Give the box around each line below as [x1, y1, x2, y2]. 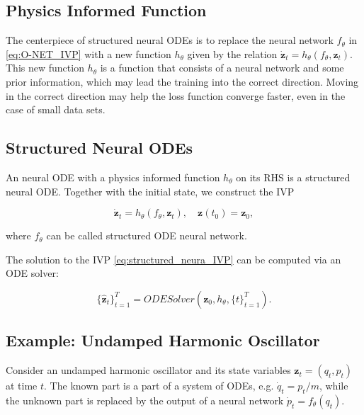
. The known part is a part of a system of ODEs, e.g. [44, 378, 274, 393]
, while [319, 378, 348, 393]
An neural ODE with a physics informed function [6, 169, 220, 184]
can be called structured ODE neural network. [46, 228, 247, 243]
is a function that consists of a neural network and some [100, 60, 344, 75]
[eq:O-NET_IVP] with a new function [6, 46, 171, 61]
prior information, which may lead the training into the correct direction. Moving [6, 74, 359, 89]
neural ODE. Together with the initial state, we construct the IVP [6, 183, 295, 198]
